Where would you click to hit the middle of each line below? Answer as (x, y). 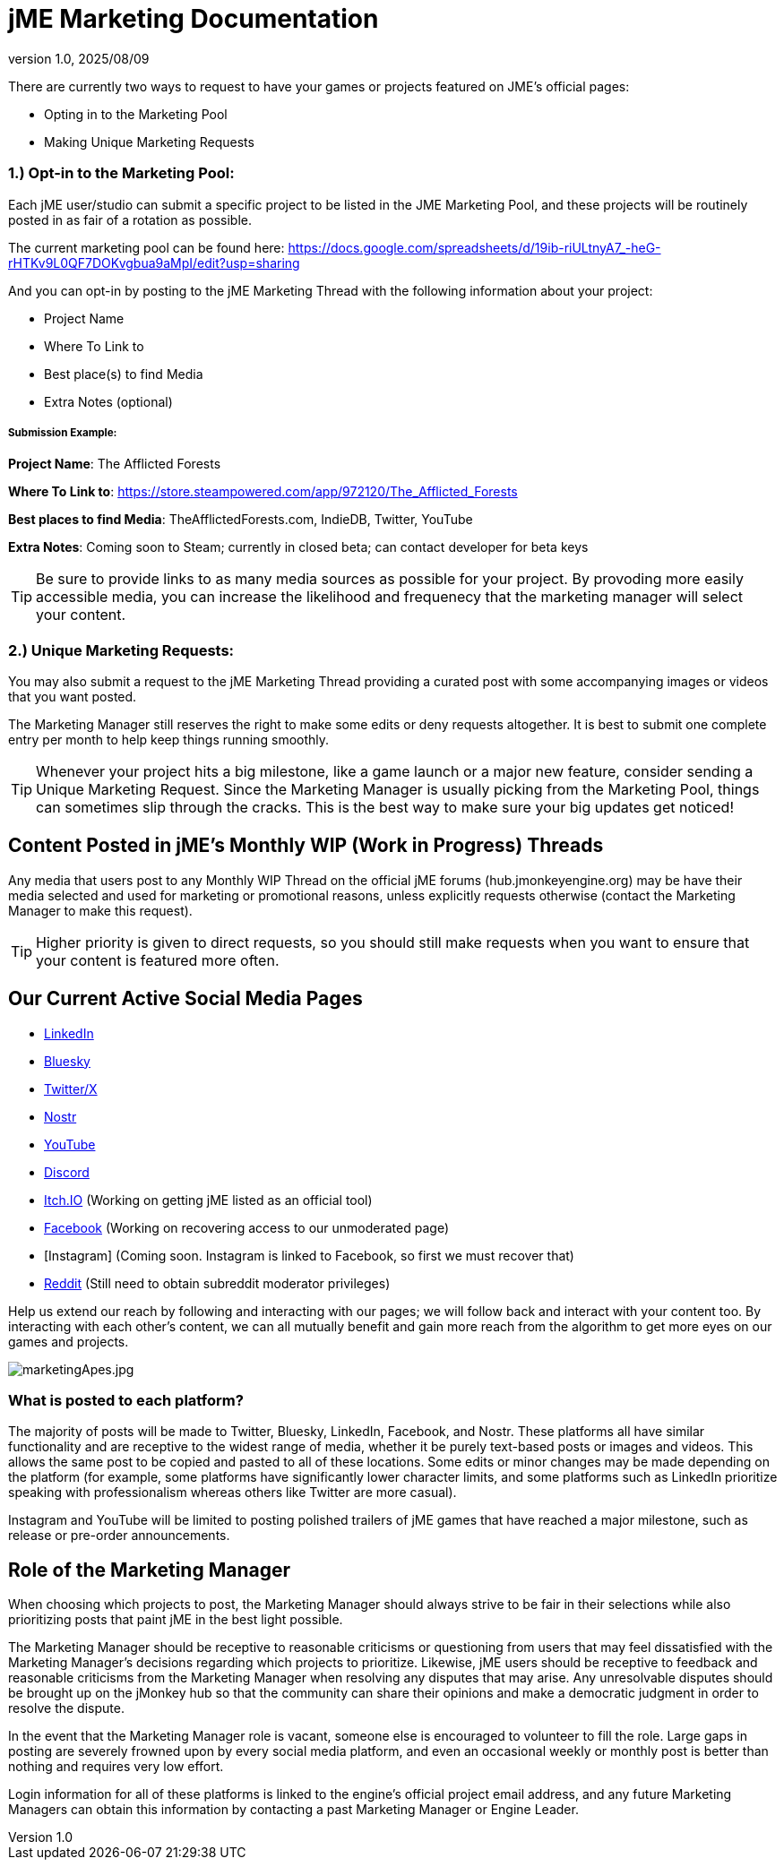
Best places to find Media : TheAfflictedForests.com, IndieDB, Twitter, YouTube (241, 520)
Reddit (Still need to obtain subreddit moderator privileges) (217, 1283)
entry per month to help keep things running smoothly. (169, 740)
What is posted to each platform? (126, 1401)
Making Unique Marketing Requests (149, 142)
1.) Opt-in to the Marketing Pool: (121, 173)
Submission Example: (63, 432)
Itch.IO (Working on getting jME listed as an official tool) (208, 1200)
